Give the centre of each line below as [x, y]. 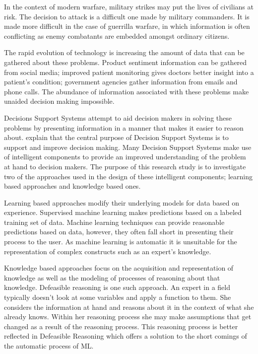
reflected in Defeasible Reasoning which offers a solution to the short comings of [126, 336]
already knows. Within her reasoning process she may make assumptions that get [128, 317]
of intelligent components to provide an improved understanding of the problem [125, 157]
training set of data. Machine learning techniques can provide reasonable [114, 222]
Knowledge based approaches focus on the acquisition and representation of [119, 268]
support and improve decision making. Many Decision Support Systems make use [128, 147]
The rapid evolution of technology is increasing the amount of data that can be [124, 52]
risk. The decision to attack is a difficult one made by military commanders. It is [127, 16]
